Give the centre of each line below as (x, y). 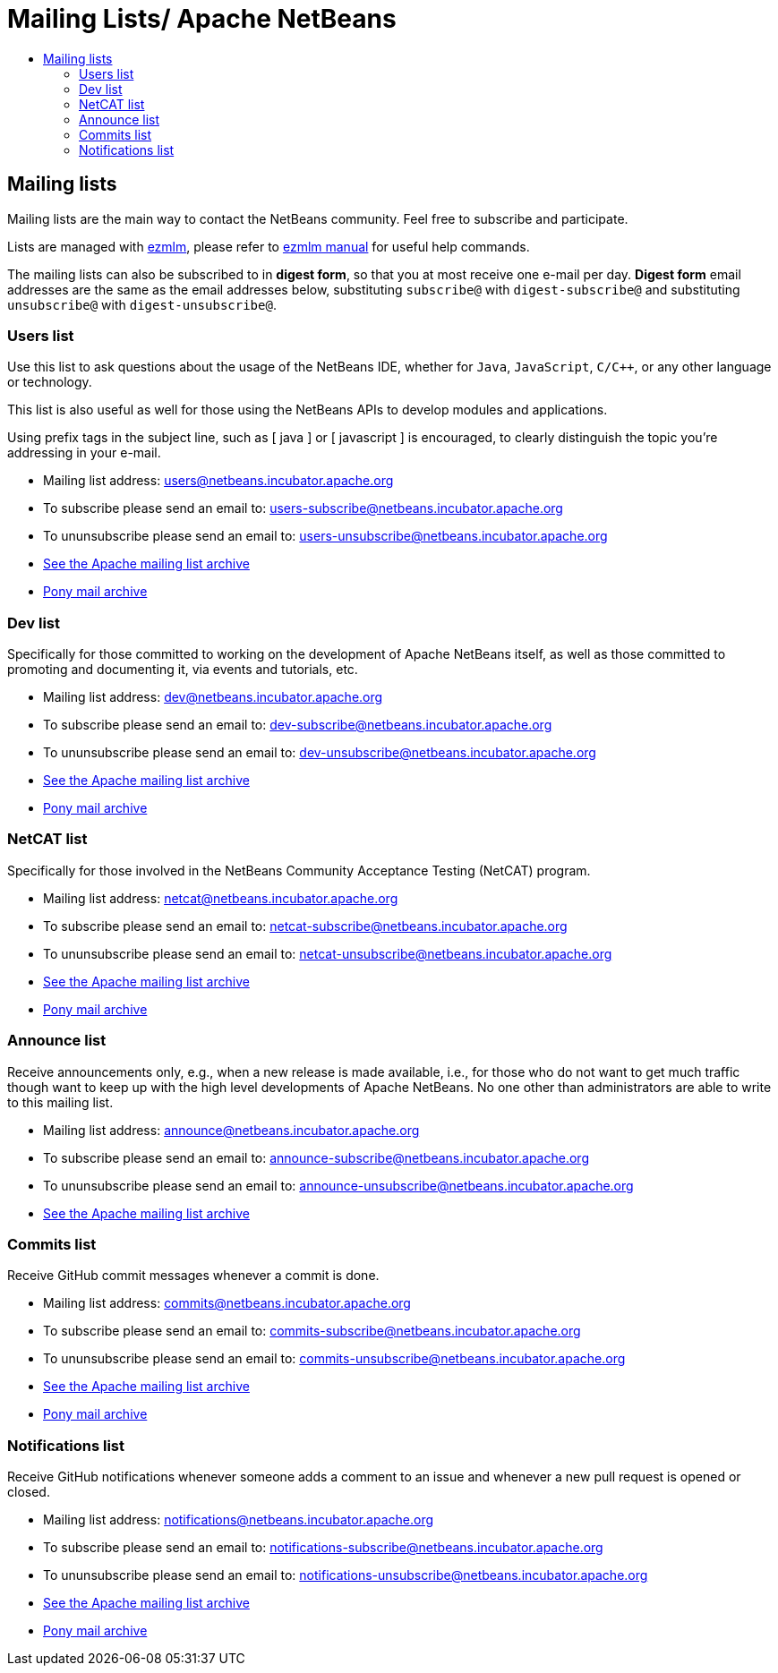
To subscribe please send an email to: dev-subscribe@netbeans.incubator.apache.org (298, 725)
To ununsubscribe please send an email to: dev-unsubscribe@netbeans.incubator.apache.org (320, 753)
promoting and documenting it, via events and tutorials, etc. (183, 670)
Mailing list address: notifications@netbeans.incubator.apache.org (239, 1520)
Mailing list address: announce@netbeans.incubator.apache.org (231, 1130)
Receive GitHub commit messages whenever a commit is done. (193, 1276)
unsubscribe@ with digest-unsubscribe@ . (142, 304)
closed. (29, 1492)
